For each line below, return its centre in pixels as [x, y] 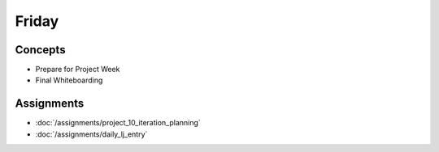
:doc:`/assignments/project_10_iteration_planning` [118, 123]
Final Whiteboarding [69, 80]
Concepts [40, 50]
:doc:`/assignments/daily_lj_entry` [91, 134]
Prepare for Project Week [78, 70]
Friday [37, 21]
